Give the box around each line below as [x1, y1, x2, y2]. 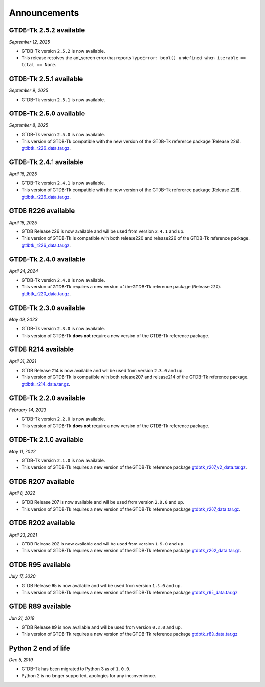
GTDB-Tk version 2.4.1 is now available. [21, 180, 105, 186]
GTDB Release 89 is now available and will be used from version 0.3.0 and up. [21, 624, 182, 630]
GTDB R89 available [9, 602, 71, 610]
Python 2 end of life [9, 644, 71, 652]
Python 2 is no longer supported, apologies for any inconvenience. [21, 673, 157, 679]
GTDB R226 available [9, 206, 75, 215]
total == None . [21, 62, 56, 68]
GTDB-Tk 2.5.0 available [9, 110, 85, 118]
